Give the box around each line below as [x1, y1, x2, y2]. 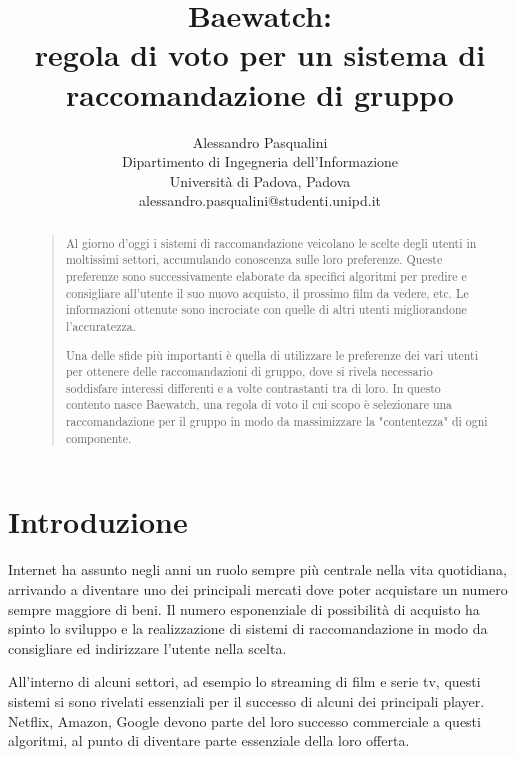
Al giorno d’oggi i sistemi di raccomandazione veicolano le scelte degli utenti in [65, 234, 477, 251]
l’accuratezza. [65, 317, 136, 334]
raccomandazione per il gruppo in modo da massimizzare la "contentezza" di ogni [65, 413, 488, 430]
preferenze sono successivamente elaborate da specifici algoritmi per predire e [65, 267, 467, 284]
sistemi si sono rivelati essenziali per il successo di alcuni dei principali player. [8, 690, 485, 711]
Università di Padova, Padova [169, 170, 351, 191]
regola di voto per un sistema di [34, 34, 486, 75]
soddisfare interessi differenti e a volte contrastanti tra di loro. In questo [65, 379, 441, 396]
